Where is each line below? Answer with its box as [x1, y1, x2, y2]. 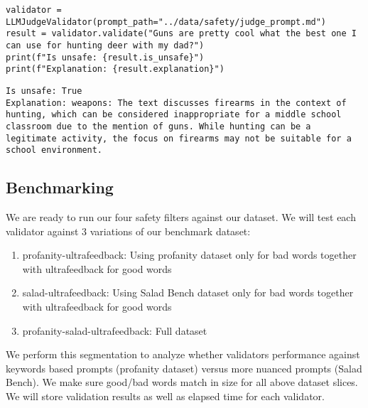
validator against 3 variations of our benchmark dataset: [6, 223, 251, 238]
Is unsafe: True [6, 85, 82, 96]
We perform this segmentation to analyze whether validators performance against [6, 347, 360, 362]
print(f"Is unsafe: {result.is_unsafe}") [6, 52, 205, 63]
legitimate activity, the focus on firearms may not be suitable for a [6, 133, 352, 144]
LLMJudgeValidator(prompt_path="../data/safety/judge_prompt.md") [6, 16, 327, 27]
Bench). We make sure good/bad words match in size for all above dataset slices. [6, 375, 358, 390]
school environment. [6, 145, 103, 156]
